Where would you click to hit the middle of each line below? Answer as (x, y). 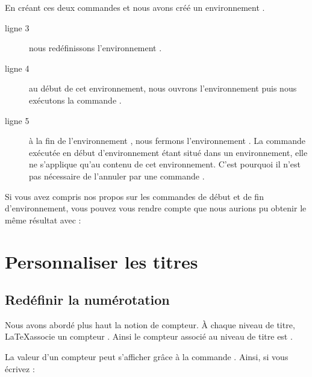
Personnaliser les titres (101, 261)
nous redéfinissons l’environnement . (95, 48)
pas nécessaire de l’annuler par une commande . (117, 176)
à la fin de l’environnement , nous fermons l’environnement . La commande (167, 141)
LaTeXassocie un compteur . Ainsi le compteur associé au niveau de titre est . (149, 336)
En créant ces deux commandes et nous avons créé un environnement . (135, 7)
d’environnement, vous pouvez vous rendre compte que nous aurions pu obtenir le (156, 208)
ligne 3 (17, 27)
